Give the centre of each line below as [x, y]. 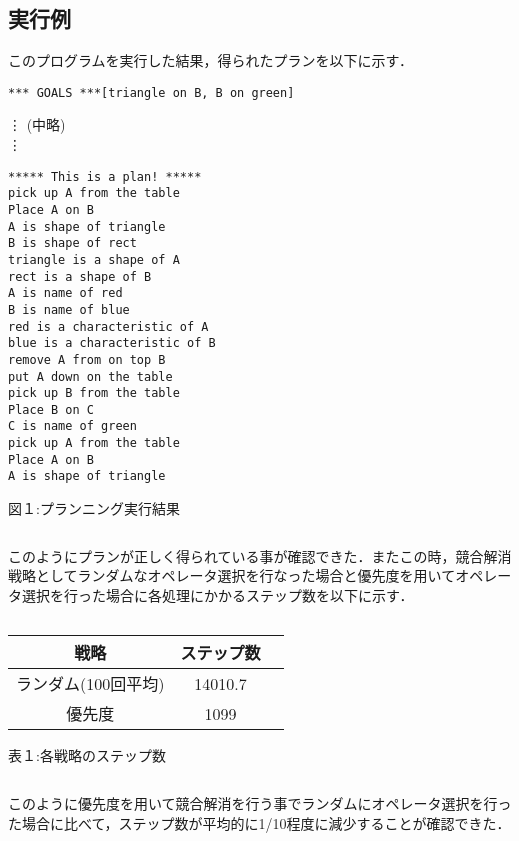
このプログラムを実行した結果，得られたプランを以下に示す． [211, 60]
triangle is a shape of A [94, 259]
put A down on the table [90, 376]
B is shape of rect [72, 243]
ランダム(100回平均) [90, 684]
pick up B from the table [94, 393]
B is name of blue [69, 309]
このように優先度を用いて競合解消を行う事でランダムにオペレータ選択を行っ [260, 803]
